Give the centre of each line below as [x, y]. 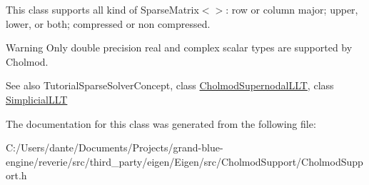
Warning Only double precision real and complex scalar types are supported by [179, 47]
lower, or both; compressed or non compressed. [108, 23]
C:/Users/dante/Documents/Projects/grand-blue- [115, 147]
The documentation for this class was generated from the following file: [161, 123]
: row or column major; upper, [292, 9]
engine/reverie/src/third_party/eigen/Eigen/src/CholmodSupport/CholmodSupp [184, 161]
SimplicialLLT [37, 99]
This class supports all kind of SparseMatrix [102, 9]
